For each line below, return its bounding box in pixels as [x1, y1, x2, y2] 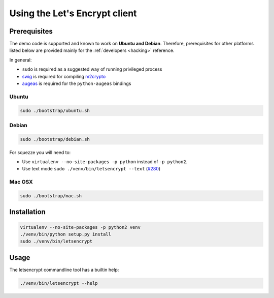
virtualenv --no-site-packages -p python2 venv [20, 224, 141, 230]
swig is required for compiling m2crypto [22, 73, 106, 79]
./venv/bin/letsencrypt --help [20, 280, 98, 286]
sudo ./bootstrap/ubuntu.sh [20, 107, 90, 113]
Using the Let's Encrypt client [9, 8, 137, 19]
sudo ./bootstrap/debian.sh [20, 136, 90, 142]
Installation [9, 207, 46, 216]
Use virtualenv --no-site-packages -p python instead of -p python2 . [22, 159, 188, 165]
